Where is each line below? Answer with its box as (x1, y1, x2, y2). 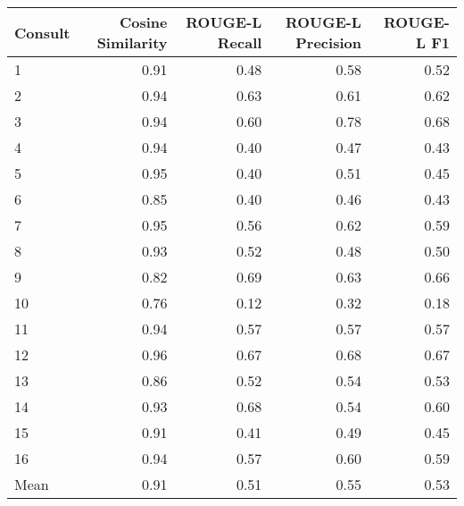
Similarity (96, 32, 168, 53)
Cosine (119, 12, 168, 32)
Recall (217, 32, 262, 53)
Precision (295, 32, 361, 53)
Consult (14, 21, 70, 43)
